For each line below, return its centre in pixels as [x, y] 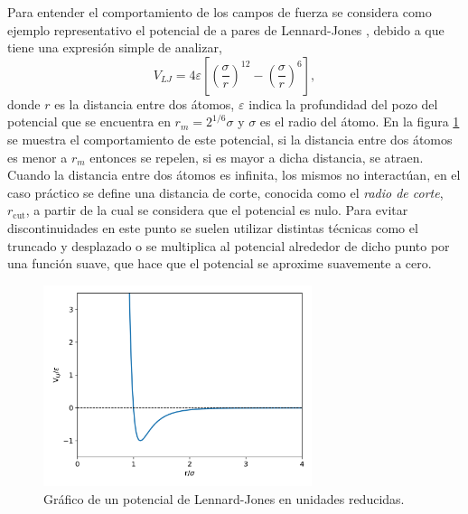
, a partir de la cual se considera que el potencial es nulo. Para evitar [217, 210]
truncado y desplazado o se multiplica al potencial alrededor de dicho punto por [229, 245]
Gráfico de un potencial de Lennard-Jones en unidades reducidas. [224, 498]
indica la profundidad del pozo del [343, 103]
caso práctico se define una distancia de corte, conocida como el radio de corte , [225, 192]
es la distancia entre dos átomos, [145, 103]
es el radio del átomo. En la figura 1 [360, 121]
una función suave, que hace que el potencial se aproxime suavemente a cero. [220, 263]
